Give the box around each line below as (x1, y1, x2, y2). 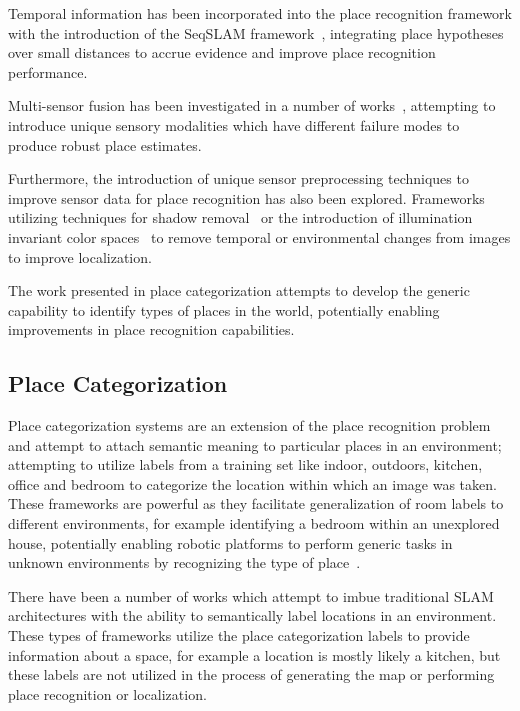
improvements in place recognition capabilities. (8, 319, 295, 340)
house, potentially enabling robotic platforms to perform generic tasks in (8, 532, 453, 553)
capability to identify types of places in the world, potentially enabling (8, 299, 440, 320)
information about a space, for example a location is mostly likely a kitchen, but (8, 644, 501, 665)
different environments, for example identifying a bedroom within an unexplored (8, 513, 500, 534)
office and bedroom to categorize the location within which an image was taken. (8, 473, 497, 494)
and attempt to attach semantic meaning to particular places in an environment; (8, 434, 502, 455)
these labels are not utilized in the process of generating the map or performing (8, 664, 495, 685)
